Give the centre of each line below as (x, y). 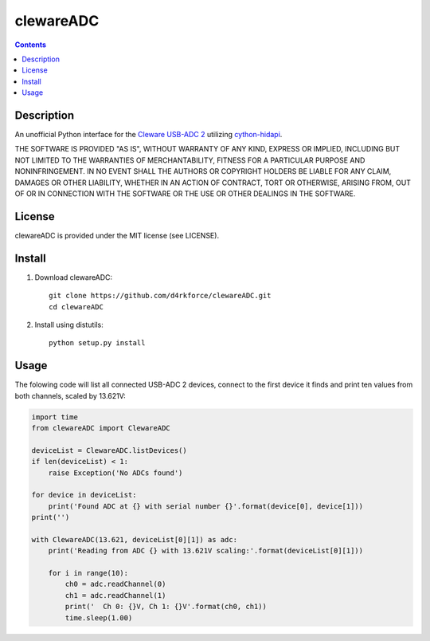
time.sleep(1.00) (99, 617)
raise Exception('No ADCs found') (115, 473)
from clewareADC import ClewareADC (101, 428)
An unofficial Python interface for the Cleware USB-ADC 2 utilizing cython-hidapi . (149, 135)
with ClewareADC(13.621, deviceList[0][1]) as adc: (135, 539)
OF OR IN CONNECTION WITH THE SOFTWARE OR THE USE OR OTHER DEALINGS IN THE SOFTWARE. (185, 193)
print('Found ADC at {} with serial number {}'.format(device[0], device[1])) (206, 506)
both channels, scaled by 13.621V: (70, 395)
